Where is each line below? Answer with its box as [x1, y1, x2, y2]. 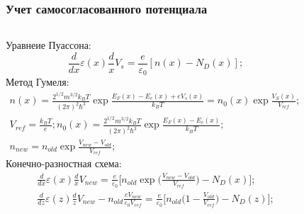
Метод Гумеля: [6, 74, 69, 89]
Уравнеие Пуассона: [6, 38, 91, 52]
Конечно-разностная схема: [6, 156, 122, 171]
